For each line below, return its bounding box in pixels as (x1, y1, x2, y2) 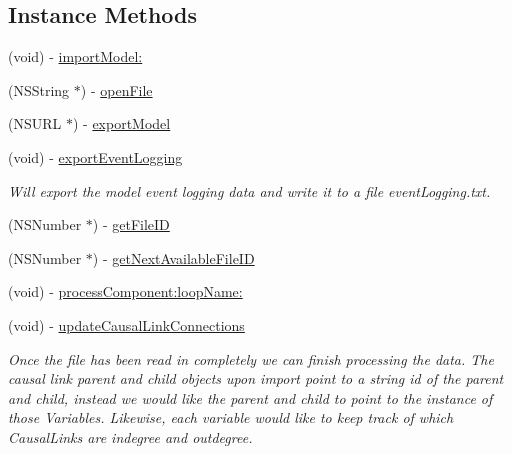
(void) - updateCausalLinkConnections (8, 314, 245, 335)
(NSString (8, 79, 70, 100)
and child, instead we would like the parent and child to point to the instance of (8, 387, 493, 408)
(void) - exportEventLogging (8, 146, 183, 167)
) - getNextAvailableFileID (92, 247, 255, 268)
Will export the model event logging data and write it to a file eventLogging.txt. (8, 180, 491, 201)
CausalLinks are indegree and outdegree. (8, 426, 253, 447)
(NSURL (8, 113, 62, 134)
